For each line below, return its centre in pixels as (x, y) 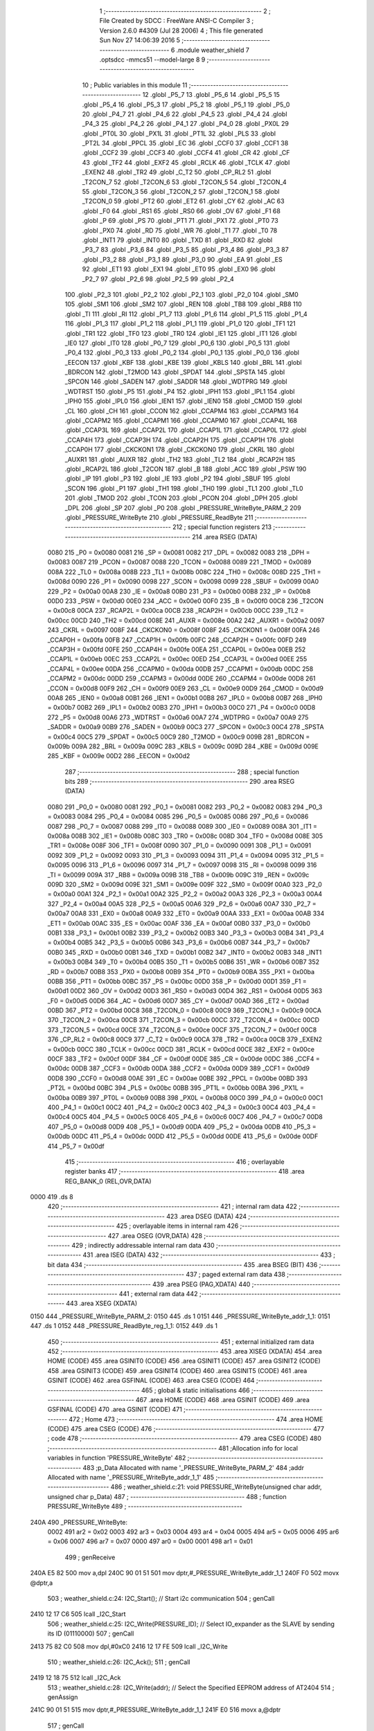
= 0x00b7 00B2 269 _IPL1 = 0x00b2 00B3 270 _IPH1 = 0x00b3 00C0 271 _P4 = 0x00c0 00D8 (181, 708)
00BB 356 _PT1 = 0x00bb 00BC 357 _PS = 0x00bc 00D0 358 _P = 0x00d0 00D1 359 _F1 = (177, 981)
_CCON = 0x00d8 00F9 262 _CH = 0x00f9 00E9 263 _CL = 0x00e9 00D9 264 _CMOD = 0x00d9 (185, 688)
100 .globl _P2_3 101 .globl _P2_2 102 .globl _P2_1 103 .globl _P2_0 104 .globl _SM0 (182, 294)
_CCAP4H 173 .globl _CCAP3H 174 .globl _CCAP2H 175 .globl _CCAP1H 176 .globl (179, 440)
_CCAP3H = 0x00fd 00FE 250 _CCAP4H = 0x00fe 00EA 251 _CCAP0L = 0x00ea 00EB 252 (177, 649)
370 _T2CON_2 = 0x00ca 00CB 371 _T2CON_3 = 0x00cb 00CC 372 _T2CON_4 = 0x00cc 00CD (184, 1020)
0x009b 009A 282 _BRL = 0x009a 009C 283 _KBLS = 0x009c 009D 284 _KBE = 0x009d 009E (183, 746)
